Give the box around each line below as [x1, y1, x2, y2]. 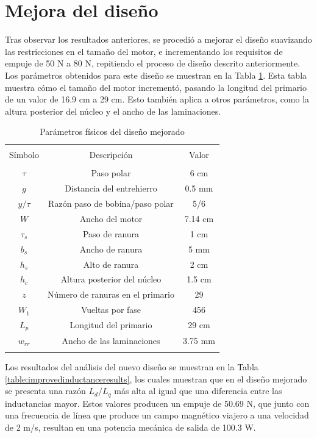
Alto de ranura [83, 257, 139, 270]
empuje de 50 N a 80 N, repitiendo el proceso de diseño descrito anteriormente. [5, 57, 301, 70]
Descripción [89, 148, 133, 161]
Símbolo [9, 148, 40, 161]
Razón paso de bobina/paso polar [48, 197, 174, 210]
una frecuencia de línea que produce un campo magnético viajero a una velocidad [5, 409, 309, 422]
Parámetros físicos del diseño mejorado [40, 125, 185, 138]
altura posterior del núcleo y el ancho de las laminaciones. [5, 104, 221, 117]
